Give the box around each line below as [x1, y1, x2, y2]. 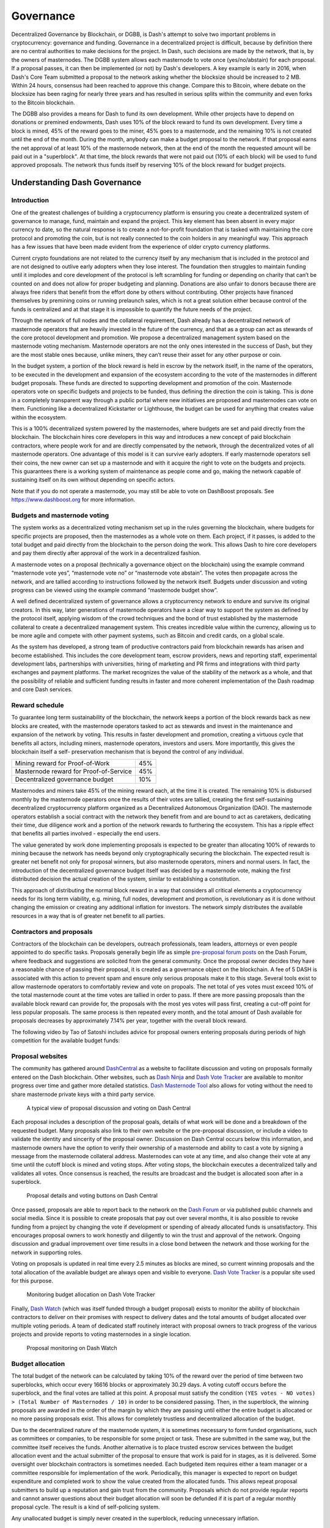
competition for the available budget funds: [11, 1037, 120, 1045]
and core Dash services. [11, 686, 73, 693]
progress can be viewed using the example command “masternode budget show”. [11, 586, 218, 593]
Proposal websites [11, 1052, 68, 1060]
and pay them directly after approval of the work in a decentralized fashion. [11, 549, 201, 557]
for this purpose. [11, 1277, 53, 1284]
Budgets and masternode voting [11, 511, 109, 520]
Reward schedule [11, 701, 64, 709]
